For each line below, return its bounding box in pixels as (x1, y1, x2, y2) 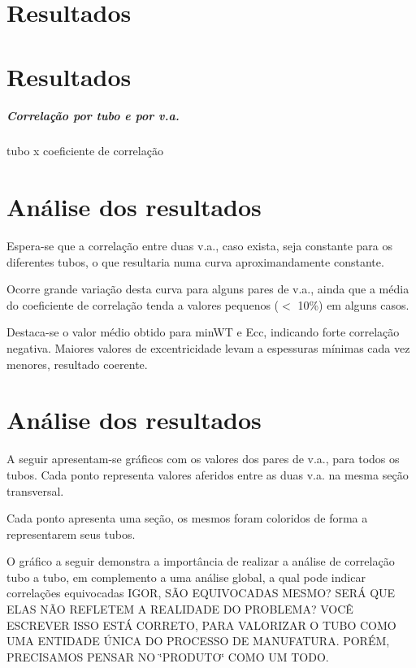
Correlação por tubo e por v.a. (6, 107, 180, 124)
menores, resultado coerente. (6, 355, 148, 372)
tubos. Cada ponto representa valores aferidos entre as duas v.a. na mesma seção (6, 466, 409, 483)
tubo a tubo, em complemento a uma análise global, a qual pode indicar (6, 568, 366, 585)
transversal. (6, 482, 64, 499)
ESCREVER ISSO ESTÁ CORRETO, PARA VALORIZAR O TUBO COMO (6, 616, 396, 633)
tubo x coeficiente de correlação (6, 142, 163, 159)
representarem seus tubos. (6, 525, 136, 542)
